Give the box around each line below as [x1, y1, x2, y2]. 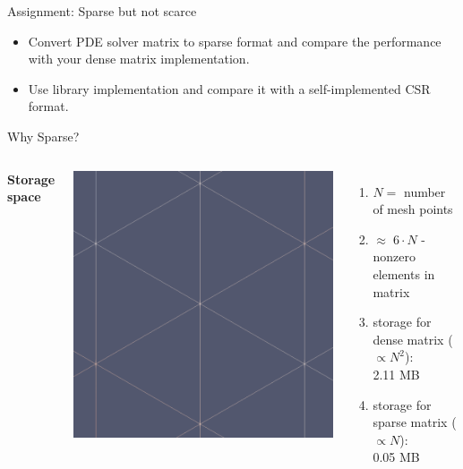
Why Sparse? [7, 126, 80, 145]
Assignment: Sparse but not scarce [7, 2, 197, 20]
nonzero [373, 247, 416, 266]
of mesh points [373, 200, 453, 218]
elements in [373, 264, 435, 283]
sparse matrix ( [373, 413, 457, 431]
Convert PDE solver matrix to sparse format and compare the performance [28, 31, 442, 50]
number [403, 182, 446, 200]
